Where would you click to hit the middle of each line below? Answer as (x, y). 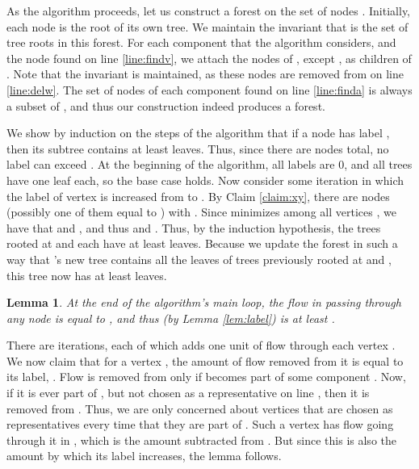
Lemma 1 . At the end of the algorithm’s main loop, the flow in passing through (204, 302)
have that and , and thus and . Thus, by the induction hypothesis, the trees (194, 227)
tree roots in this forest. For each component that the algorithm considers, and (201, 42)
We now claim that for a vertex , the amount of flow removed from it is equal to (205, 360)
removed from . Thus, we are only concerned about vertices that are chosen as (200, 408)
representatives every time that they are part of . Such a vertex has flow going (200, 424)
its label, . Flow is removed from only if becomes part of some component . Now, (206, 377)
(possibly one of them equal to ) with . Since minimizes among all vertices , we (201, 212)
